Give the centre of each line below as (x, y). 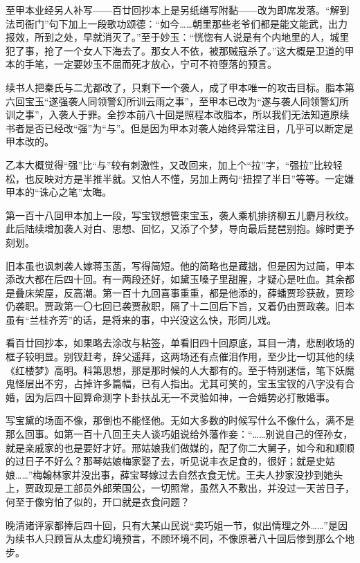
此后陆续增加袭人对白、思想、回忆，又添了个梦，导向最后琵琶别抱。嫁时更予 (180, 229)
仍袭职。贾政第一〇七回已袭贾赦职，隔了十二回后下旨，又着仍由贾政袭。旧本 (180, 306)
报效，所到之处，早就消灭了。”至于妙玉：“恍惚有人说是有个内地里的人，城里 (178, 37)
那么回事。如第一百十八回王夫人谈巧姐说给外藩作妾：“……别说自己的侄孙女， (179, 434)
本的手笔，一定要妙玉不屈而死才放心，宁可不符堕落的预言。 (141, 64)
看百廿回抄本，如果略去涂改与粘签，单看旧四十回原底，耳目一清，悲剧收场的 (180, 343)
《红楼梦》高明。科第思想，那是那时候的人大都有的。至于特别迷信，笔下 (170, 370)
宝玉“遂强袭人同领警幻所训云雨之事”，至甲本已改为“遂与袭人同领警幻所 (187, 101)
